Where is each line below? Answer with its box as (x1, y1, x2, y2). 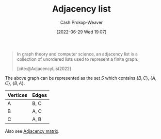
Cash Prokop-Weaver (60, 19, 103, 25)
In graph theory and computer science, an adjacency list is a (16, 51, 138, 57)
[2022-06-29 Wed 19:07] (56, 29, 107, 35)
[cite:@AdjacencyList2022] (16, 66, 72, 71)
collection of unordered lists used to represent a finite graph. (16, 56, 139, 62)
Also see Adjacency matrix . (5, 128, 60, 134)
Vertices (7, 91, 28, 98)
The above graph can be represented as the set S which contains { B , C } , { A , (5, 75, 157, 81)
